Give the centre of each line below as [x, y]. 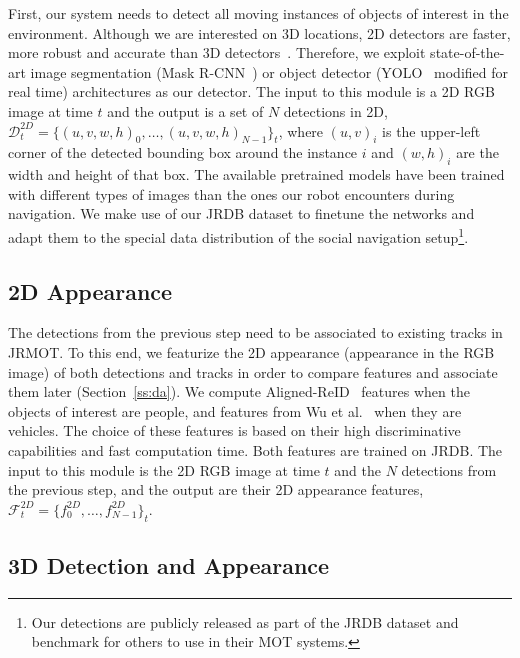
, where [301, 130]
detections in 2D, [335, 110]
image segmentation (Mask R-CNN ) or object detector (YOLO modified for [269, 71]
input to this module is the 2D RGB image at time [164, 469]
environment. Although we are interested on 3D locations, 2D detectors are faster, [259, 32]
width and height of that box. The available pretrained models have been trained [256, 174]
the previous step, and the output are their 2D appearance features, [216, 489]
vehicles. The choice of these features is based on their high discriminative [234, 430]
